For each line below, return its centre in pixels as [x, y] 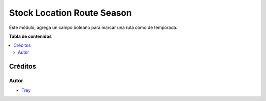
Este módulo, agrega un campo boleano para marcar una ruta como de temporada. [93, 27]
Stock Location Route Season [70, 13]
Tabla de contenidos [30, 36]
